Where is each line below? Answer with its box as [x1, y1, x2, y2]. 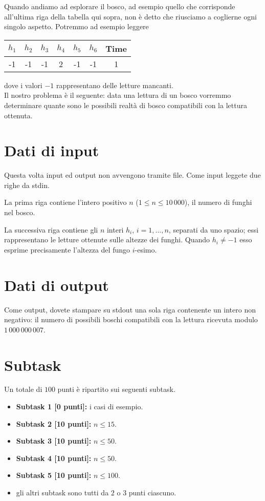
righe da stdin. [4, 179, 50, 190]
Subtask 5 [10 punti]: [16, 470, 92, 481]
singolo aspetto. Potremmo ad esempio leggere [4, 21, 149, 32]
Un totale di [4, 384, 42, 394]
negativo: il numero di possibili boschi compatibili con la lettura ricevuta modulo [4, 314, 258, 325]
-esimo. [135, 244, 157, 255]
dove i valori [4, 79, 42, 90]
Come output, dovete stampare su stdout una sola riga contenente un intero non [4, 304, 256, 315]
